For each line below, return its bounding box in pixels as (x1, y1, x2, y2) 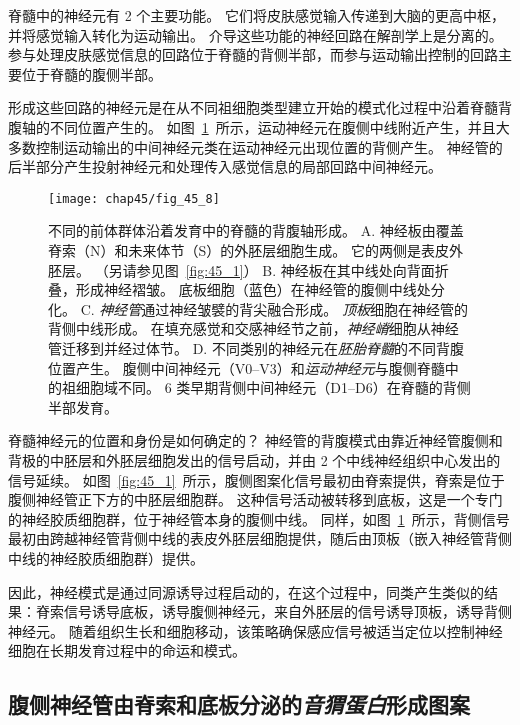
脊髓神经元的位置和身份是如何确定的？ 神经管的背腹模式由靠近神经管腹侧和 (8, 430, 503, 451)
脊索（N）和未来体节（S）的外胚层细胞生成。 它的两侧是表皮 (48, 240, 449, 260)
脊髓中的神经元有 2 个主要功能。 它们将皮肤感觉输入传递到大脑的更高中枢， (8, 5, 505, 25)
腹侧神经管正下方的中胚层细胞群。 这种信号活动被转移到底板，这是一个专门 (8, 489, 503, 510)
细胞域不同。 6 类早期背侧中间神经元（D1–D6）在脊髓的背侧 (75, 377, 471, 398)
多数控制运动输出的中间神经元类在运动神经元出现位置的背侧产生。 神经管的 (8, 136, 503, 157)
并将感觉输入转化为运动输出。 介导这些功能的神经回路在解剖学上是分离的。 (8, 24, 503, 45)
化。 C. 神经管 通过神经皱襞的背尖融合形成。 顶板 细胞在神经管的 (48, 298, 468, 319)
